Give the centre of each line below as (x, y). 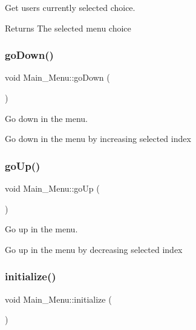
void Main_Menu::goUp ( (52, 188)
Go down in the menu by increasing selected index (98, 139)
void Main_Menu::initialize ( (58, 299)
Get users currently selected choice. (70, 7)
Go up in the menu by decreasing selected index (94, 249)
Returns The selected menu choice (68, 28)
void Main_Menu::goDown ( (57, 77)
